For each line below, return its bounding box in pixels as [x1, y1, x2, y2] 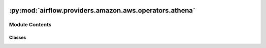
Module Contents [9, 21, 52, 28]
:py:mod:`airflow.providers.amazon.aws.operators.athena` [9, 6, 196, 15]
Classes [9, 34, 27, 41]
